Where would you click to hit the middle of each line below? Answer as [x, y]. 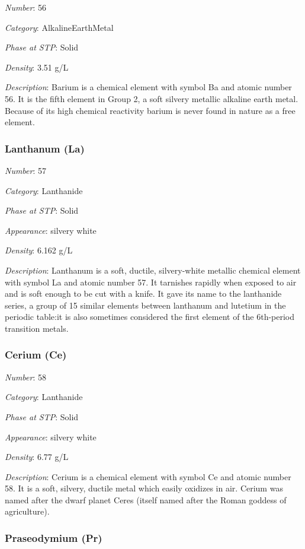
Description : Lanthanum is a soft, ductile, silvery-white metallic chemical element [153, 270]
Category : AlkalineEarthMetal [59, 27]
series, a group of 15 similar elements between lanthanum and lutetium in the [145, 305]
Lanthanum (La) [45, 148]
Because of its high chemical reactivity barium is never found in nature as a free [150, 110]
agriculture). [27, 511]
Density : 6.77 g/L [37, 457]
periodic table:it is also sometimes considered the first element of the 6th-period [150, 317]
